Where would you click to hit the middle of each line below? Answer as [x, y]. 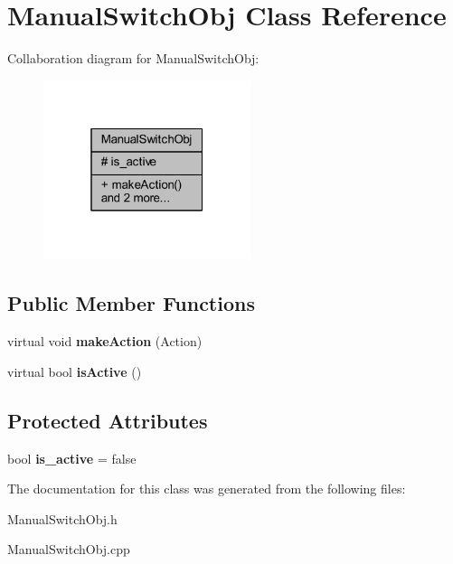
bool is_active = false [72, 458]
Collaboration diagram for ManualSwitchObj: [133, 58]
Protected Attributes [108, 420]
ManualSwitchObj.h [62, 518]
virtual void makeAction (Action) [105, 341]
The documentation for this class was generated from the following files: [207, 489]
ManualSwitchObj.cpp [69, 549]
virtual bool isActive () [75, 371]
